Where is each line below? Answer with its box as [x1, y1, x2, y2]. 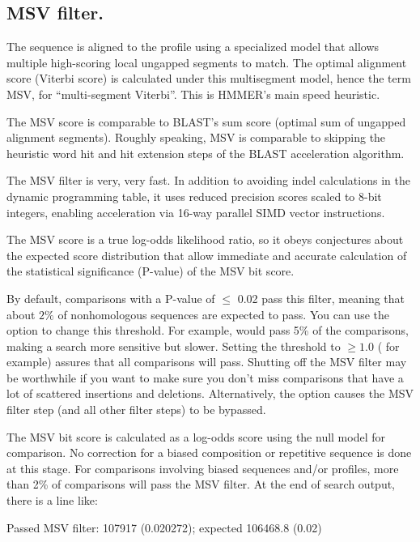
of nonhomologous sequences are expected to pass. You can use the [57, 305, 389, 322]
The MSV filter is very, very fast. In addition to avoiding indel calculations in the [6, 172, 410, 189]
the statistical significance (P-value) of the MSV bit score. [6, 262, 295, 280]
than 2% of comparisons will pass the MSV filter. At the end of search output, [6, 476, 396, 493]
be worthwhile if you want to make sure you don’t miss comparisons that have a [6, 369, 404, 386]
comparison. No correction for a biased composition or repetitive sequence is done [6, 444, 412, 461]
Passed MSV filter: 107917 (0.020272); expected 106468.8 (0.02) [6, 519, 322, 536]
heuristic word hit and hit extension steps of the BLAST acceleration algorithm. [6, 144, 405, 161]
